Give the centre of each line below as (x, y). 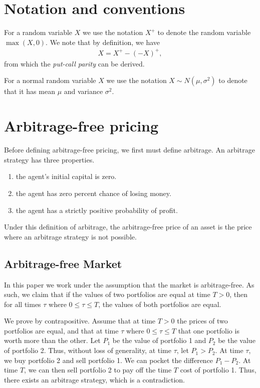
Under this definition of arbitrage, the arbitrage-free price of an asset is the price (128, 227)
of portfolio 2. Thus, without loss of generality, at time (88, 350)
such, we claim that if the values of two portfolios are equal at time (107, 294)
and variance (83, 91)
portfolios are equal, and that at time (61, 330)
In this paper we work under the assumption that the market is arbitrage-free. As (129, 284)
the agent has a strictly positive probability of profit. (97, 210)
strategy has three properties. (49, 159)
